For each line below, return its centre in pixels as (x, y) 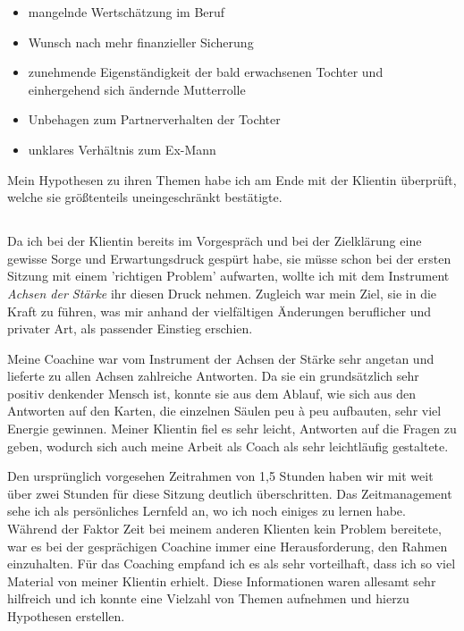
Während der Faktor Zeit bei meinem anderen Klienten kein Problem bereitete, (224, 529)
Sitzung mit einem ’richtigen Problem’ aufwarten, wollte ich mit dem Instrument (228, 276)
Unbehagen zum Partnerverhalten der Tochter (154, 119)
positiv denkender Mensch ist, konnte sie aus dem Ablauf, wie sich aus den (212, 393)
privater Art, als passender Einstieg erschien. (130, 328)
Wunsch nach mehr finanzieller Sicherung (141, 42)
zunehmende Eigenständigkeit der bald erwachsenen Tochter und (206, 72)
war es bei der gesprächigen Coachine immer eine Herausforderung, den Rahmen (228, 546)
